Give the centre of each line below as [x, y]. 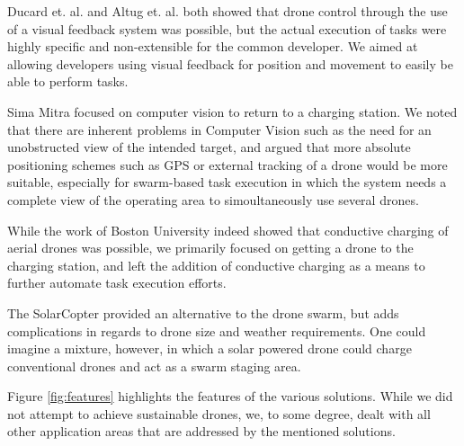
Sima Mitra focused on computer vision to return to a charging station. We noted [232, 111]
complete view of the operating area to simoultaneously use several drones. [213, 199]
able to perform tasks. [68, 81]
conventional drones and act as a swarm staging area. [154, 366]
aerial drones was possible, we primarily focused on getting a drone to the [210, 248]
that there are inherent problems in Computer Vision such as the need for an [219, 129]
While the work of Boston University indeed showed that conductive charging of [228, 230]
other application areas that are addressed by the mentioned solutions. [201, 431]
